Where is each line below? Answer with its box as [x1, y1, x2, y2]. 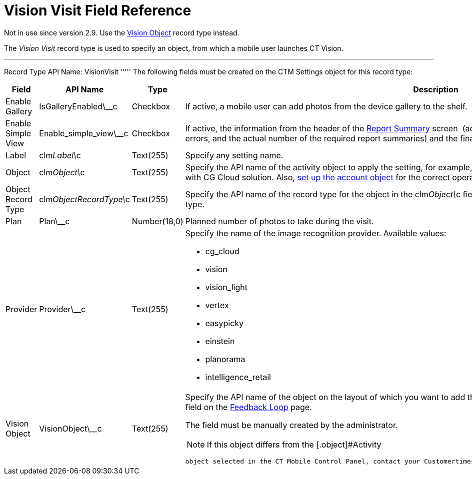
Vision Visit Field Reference [4, 2, 191, 19]
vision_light [205, 282, 247, 292]
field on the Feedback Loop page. [185, 402, 312, 412]
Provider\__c [39, 304, 86, 314]
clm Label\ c [39, 150, 81, 160]
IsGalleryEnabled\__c [39, 101, 117, 111]
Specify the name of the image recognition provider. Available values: [185, 228, 446, 238]
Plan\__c [39, 216, 70, 226]
